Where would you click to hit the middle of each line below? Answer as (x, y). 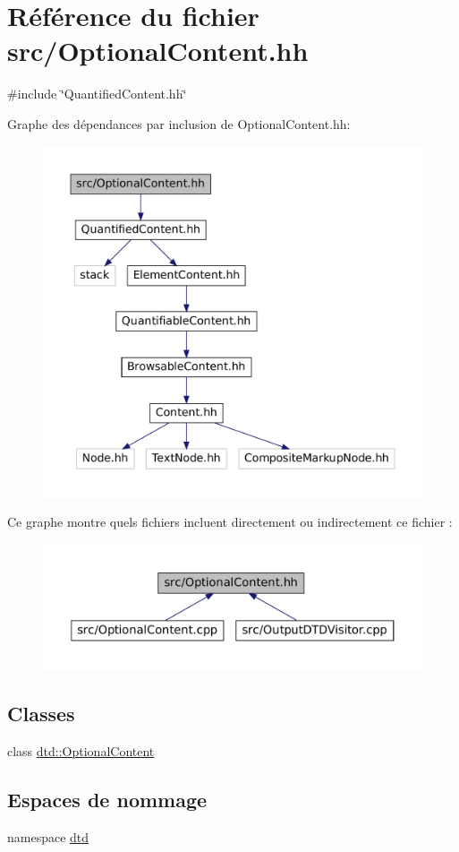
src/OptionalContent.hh (158, 51)
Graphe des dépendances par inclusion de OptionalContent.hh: (179, 123)
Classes (41, 714)
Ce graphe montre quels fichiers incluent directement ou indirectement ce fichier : (230, 522)
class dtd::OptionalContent (81, 751)
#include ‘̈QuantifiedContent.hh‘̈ (97, 94)
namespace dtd (48, 837)
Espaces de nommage (107, 800)
